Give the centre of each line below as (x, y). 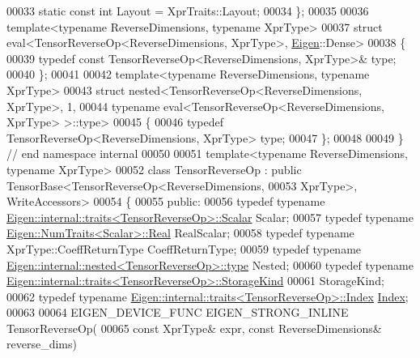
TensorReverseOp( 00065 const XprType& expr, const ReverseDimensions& (194, 328)
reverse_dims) (42, 344)
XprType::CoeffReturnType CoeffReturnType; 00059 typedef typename (184, 248)
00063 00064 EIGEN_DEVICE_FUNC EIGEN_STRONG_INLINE (178, 312)
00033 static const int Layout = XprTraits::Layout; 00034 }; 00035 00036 (188, 11)
